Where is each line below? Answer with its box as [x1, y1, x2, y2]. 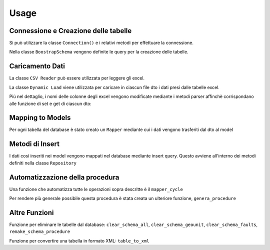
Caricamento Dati [9, 62, 65, 70]
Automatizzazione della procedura [9, 173, 119, 181]
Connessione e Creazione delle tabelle [9, 26, 132, 35]
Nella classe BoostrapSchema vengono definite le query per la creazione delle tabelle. [9, 49, 188, 55]
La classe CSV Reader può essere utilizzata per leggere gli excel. [9, 75, 145, 81]
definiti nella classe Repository [9, 160, 77, 166]
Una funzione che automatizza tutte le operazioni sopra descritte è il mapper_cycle [9, 186, 183, 192]
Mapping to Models [9, 113, 71, 122]
